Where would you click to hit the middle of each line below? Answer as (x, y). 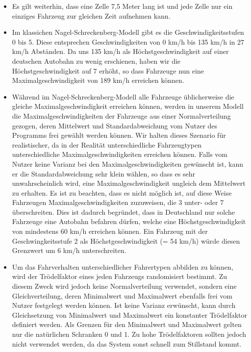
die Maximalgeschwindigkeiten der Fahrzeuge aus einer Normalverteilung (121, 115)
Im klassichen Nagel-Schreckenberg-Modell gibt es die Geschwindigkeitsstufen (128, 32)
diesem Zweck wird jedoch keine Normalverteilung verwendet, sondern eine (124, 286)
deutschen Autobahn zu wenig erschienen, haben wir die (96, 61)
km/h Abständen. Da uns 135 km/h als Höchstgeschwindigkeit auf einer (120, 51)
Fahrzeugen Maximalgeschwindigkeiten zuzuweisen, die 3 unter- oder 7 (118, 202)
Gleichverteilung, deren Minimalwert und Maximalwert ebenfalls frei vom (122, 295)
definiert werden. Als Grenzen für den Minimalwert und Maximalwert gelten (127, 324)
